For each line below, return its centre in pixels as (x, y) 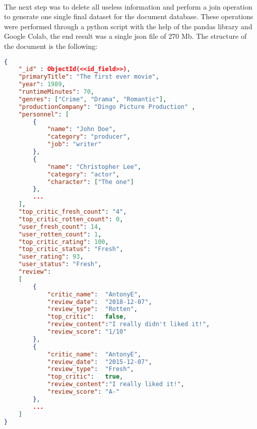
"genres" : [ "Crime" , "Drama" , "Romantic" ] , (92, 99)
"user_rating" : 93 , (51, 257)
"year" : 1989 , (42, 84)
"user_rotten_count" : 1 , (60, 234)
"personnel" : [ (44, 114)
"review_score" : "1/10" (87, 332)
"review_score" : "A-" (83, 392)
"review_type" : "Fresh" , (90, 369)
